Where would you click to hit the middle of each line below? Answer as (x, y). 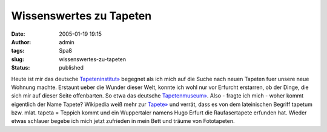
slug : (18, 59)
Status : (21, 68)
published (71, 68)
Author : (21, 42)
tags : (18, 51)
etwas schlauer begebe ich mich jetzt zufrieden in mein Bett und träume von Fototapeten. (123, 121)
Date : (18, 34)
